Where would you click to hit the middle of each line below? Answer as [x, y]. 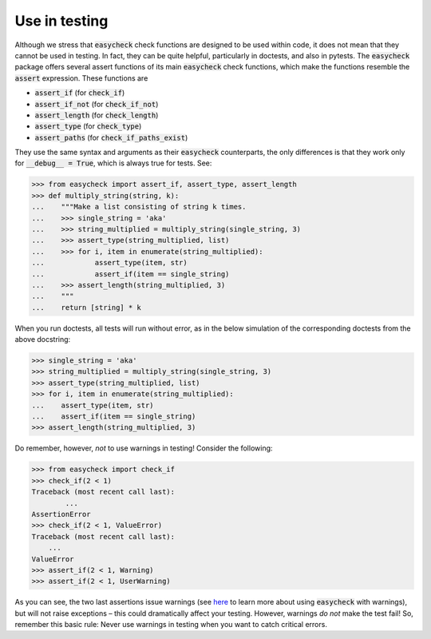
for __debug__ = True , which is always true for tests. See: [113, 163]
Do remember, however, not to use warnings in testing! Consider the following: [144, 448]
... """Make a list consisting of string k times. [139, 207]
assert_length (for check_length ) [97, 115]
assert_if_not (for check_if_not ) [97, 104]
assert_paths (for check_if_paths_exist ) [111, 137]
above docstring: [43, 339]
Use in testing [61, 21]
